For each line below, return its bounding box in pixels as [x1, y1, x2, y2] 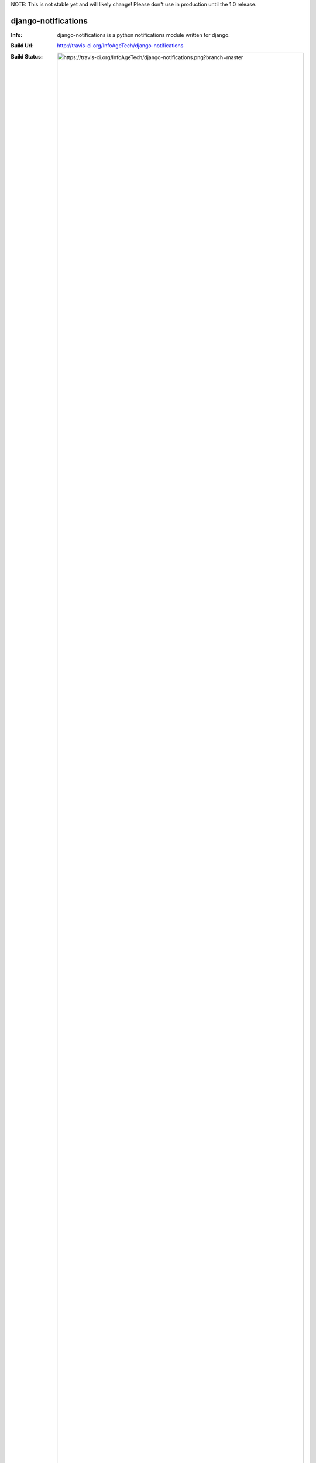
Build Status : [11, 53, 43, 60]
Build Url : [11, 42, 35, 49]
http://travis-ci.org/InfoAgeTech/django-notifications [57, 42, 184, 49]
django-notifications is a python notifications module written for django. [57, 31, 231, 38]
